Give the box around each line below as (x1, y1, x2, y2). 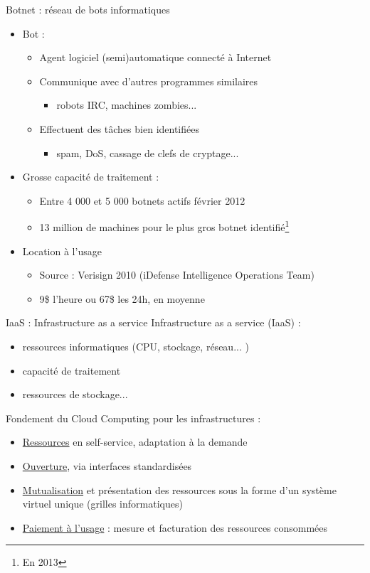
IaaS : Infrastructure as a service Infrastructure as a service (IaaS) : (6, 315, 301, 330)
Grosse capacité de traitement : (22, 169, 159, 184)
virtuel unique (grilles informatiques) (22, 496, 183, 511)
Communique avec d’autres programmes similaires (39, 73, 258, 88)
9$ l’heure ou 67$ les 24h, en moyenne (39, 291, 205, 306)
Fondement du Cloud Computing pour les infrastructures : (6, 410, 261, 425)
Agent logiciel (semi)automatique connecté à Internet (39, 50, 272, 65)
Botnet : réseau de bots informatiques (6, 2, 170, 16)
